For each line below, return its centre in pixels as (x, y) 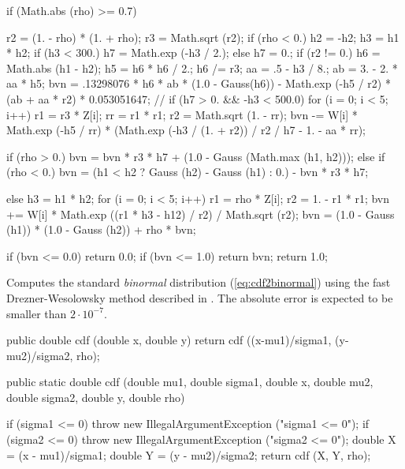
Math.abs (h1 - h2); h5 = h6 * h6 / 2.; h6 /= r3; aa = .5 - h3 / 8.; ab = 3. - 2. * (202, 68)
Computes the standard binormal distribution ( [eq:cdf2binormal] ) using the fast (199, 282)
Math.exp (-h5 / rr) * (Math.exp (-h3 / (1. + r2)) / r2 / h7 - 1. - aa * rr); (186, 130)
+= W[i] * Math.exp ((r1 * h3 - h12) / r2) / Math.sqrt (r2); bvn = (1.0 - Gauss (201, 214)
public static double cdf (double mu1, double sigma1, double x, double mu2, (190, 382)
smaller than (37, 313)
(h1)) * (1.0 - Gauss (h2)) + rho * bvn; (101, 229)
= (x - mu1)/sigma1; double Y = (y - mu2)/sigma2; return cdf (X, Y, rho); (189, 454)
